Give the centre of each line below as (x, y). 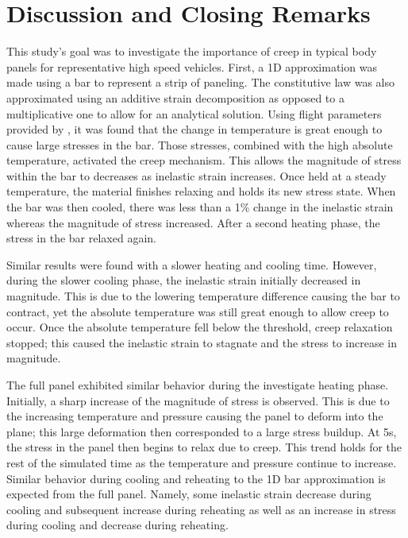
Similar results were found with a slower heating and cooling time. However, (192, 264)
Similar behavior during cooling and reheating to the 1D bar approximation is (196, 478)
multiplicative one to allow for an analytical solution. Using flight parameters (194, 113)
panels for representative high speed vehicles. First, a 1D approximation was (192, 66)
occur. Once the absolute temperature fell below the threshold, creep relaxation (200, 327)
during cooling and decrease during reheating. (117, 525)
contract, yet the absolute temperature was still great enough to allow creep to (198, 311)
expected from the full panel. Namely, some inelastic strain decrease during (189, 494)
